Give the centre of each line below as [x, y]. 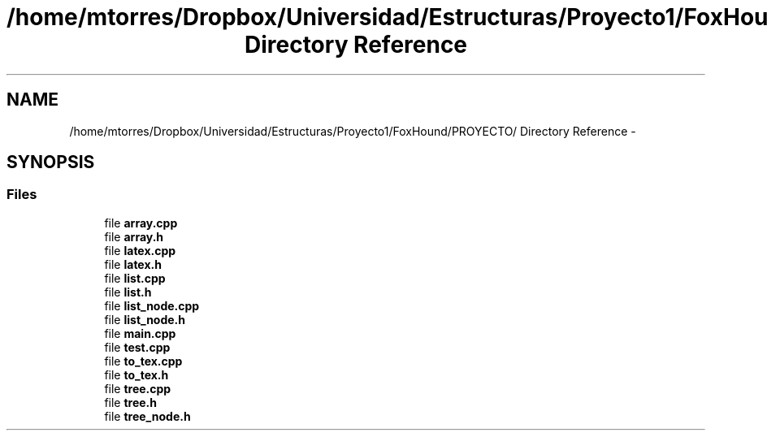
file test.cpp [137, 347]
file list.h [128, 292]
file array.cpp [141, 223]
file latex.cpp [140, 250]
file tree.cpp [138, 388]
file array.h [134, 236]
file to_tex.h [136, 374]
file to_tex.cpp [143, 361]
